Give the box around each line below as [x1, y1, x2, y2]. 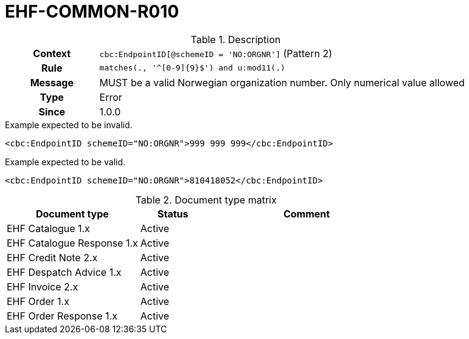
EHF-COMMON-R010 [5, 1, 179, 22]
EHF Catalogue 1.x [7, 222, 90, 235]
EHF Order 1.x [7, 295, 69, 307]
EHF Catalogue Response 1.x [7, 236, 138, 249]
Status [157, 207, 189, 220]
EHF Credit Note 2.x [7, 251, 98, 264]
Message [30, 76, 74, 89]
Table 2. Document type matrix [135, 193, 277, 206]
